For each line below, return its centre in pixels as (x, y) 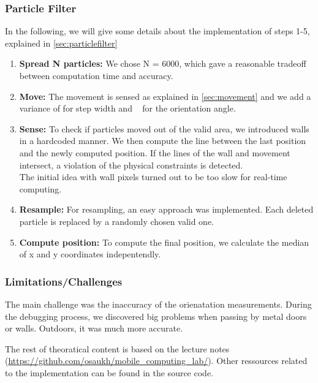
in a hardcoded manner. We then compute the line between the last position (163, 141)
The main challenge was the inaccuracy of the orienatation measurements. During (158, 304)
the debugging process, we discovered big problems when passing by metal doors (156, 316)
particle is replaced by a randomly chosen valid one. (117, 221)
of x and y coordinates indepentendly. (90, 254)
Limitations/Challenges (64, 281)
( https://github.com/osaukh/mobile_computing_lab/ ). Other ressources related (156, 361)
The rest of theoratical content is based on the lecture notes (117, 348)
